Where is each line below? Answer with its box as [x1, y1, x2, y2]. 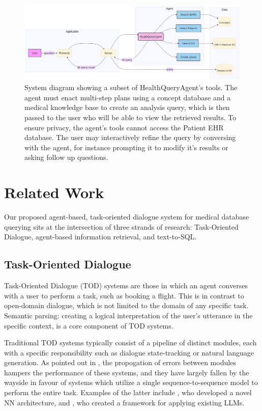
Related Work [4, 182, 104, 203]
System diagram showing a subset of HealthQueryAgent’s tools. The [24, 82, 238, 93]
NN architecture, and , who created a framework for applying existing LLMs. [4, 397, 245, 407]
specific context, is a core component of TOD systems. [4, 320, 173, 331]
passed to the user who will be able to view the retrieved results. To [24, 112, 237, 123]
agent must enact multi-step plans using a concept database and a [24, 92, 231, 102]
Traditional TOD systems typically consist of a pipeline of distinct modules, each [4, 337, 257, 348]
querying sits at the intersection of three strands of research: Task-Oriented [4, 221, 239, 232]
